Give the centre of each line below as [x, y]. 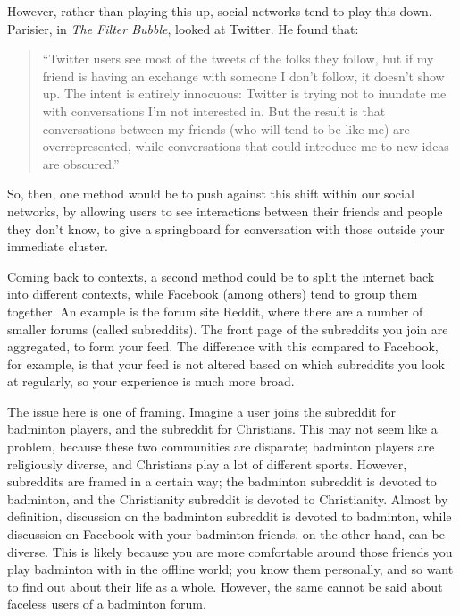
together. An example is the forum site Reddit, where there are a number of [215, 311]
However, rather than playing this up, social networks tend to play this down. [220, 11]
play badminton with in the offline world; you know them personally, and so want [230, 569]
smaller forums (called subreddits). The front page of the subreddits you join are [228, 329]
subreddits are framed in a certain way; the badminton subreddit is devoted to [222, 481]
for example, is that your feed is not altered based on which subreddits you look [226, 363]
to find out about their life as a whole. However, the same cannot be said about [225, 586]
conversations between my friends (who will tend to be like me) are [226, 128]
